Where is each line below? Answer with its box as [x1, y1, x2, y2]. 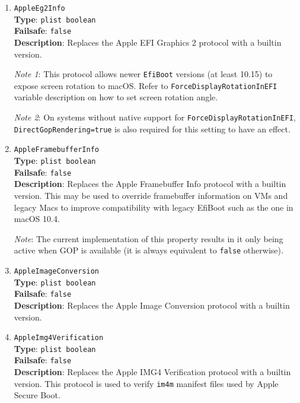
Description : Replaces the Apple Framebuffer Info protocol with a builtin [14, 177, 286, 190]
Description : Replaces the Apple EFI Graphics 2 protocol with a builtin [14, 36, 282, 48]
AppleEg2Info [14, 4, 65, 12]
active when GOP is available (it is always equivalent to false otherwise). [14, 244, 283, 256]
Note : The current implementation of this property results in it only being [14, 232, 283, 245]
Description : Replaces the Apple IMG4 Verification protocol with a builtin [14, 366, 291, 378]
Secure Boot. [14, 389, 60, 401]
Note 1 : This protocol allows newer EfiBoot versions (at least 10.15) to [14, 68, 273, 80]
